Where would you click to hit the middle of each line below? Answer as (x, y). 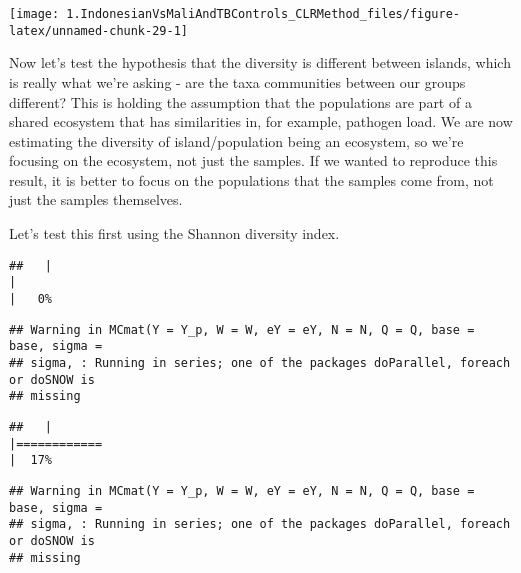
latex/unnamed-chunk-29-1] (98, 30)
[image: (34, 14)
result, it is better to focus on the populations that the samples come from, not (251, 179)
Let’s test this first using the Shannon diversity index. (174, 233)
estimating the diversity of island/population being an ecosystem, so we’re (236, 140)
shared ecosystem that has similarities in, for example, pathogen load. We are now (261, 121)
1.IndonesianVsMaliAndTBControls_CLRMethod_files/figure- (263, 14)
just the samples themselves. (96, 199)
